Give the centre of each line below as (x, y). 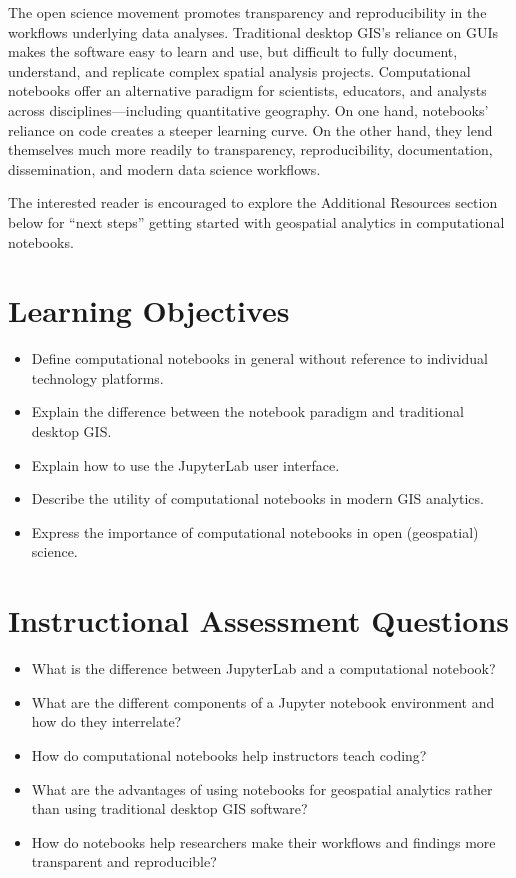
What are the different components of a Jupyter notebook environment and (263, 701)
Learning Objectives (149, 310)
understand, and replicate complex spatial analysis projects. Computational (239, 70)
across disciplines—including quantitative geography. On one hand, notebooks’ (248, 109)
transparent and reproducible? (124, 861)
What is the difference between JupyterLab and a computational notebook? (263, 668)
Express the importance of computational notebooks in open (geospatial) (255, 531)
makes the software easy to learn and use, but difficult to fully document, (233, 51)
